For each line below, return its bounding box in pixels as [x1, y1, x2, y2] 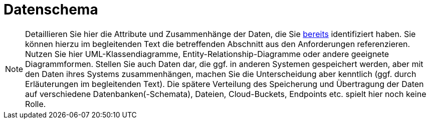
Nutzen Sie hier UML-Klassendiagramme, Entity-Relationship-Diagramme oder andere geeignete [25, 48, 389, 59]
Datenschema [4, 1, 98, 18]
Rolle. [25, 98, 46, 109]
